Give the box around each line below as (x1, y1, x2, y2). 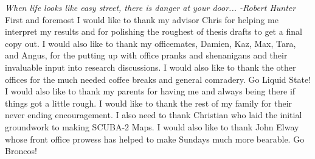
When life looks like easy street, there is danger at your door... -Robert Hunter (5, 1, 296, 13)
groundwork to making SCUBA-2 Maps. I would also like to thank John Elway (5, 120, 299, 133)
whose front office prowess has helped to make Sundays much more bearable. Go (5, 132, 305, 145)
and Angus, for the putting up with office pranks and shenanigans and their (5, 49, 288, 62)
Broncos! (5, 144, 37, 157)
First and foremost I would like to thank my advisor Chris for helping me (5, 13, 279, 26)
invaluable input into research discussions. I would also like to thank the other (5, 60, 296, 73)
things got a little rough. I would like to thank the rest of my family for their (5, 96, 292, 109)
